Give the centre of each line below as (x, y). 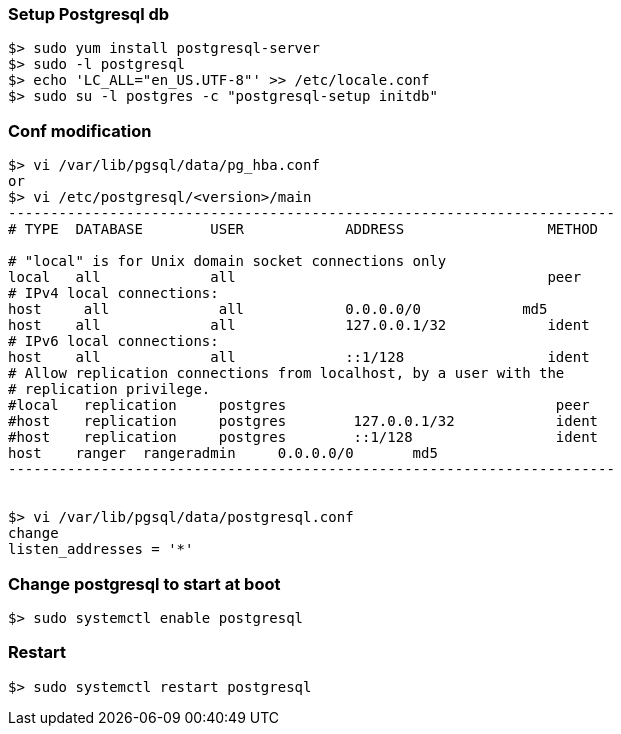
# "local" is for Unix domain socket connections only (227, 261)
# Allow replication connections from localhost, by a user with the (286, 373)
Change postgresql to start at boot (144, 583)
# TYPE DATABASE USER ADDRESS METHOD (303, 229)
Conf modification (80, 130)
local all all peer (295, 277)
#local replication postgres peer (299, 405)
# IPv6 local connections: (113, 341)
